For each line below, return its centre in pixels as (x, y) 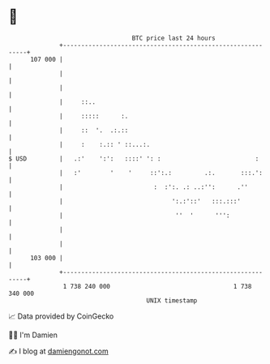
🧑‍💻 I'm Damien (33, 335)
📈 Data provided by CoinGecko (61, 316)
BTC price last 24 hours (174, 38)
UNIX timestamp (172, 300)
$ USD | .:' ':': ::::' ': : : (134, 158)
